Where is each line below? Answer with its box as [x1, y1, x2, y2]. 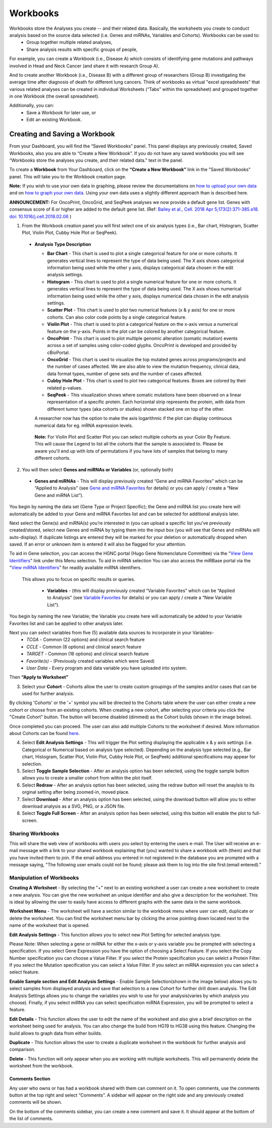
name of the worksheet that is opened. [9, 922, 90, 928]
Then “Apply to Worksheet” [9, 674, 69, 680]
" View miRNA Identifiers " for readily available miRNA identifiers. [9, 565, 142, 571]
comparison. [9, 1046, 36, 1053]
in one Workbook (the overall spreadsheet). [9, 93, 100, 100]
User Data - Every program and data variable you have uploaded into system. [26, 665, 187, 671]
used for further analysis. [22, 691, 75, 697]
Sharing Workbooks [9, 830, 59, 837]
